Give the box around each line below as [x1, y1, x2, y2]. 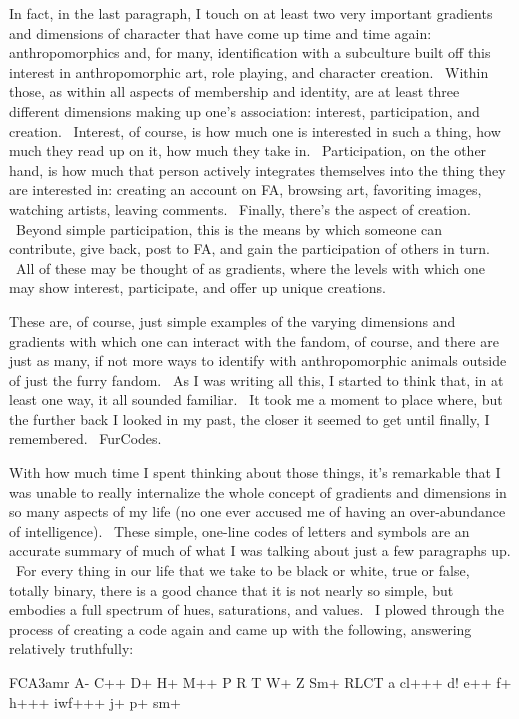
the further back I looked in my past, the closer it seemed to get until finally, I [9, 408, 490, 429]
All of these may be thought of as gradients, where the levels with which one [15, 257, 485, 278]
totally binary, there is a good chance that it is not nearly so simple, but [9, 579, 454, 600]
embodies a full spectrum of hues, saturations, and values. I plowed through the [9, 599, 504, 620]
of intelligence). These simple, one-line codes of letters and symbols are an [9, 520, 470, 541]
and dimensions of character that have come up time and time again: [9, 22, 432, 43]
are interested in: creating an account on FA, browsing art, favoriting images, [9, 179, 482, 200]
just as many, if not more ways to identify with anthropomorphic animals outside [9, 350, 507, 371]
